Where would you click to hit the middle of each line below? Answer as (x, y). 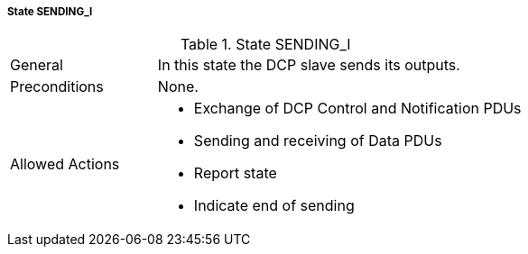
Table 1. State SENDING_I (265, 45)
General (37, 65)
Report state (235, 173)
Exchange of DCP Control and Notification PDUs (357, 109)
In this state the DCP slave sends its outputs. (309, 65)
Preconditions (57, 87)
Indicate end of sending (274, 206)
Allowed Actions (65, 164)
